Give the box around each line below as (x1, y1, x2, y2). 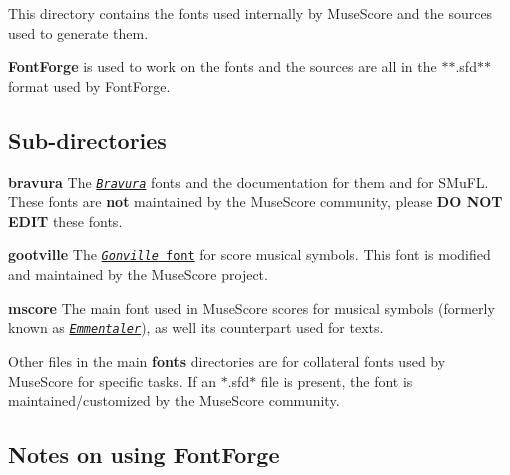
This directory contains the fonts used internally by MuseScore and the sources (8, 3, 493, 23)
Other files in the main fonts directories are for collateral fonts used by (8, 350, 446, 371)
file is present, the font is (260, 370, 413, 391)
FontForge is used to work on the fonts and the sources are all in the (8, 56, 437, 77)
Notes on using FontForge (8, 439, 280, 470)
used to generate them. (8, 22, 149, 43)
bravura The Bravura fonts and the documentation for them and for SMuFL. (8, 171, 489, 192)
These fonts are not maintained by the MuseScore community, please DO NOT (8, 191, 503, 212)
